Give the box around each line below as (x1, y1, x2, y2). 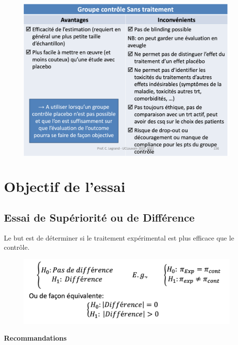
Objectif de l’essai (4, 176, 125, 196)
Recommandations (4, 332, 67, 343)
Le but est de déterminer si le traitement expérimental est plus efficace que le (4, 232, 234, 242)
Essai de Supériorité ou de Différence (4, 209, 195, 224)
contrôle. (4, 242, 30, 252)
